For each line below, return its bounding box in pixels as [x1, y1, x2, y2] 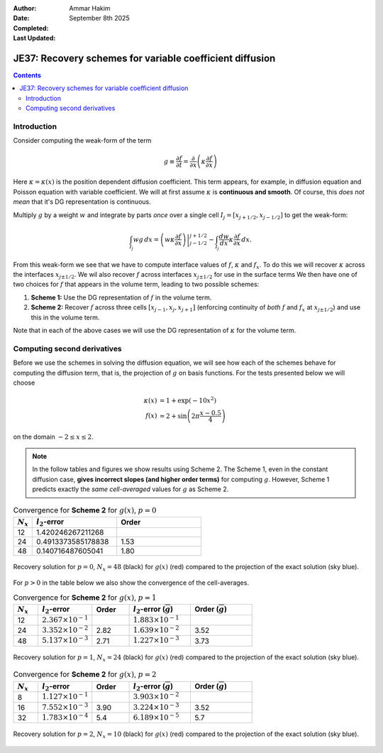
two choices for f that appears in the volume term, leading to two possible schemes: [13, 280, 260, 289]
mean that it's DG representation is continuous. [13, 197, 152, 206]
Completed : [13, 23, 49, 32]
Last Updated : [13, 34, 56, 43]
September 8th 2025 [69, 14, 131, 23]
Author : [13, 4, 37, 12]
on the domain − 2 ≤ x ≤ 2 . [13, 432, 94, 441]
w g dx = [133, 235, 160, 243]
